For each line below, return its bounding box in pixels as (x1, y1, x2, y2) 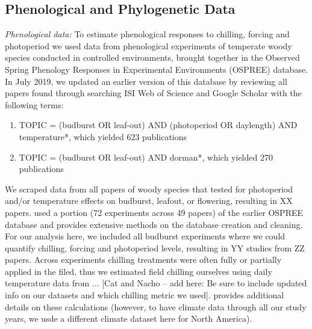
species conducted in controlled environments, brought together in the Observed (5, 51, 300, 64)
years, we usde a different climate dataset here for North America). (5, 312, 252, 325)
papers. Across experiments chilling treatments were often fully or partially (5, 253, 282, 266)
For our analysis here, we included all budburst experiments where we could (5, 230, 285, 242)
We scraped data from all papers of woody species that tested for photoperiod (5, 182, 293, 195)
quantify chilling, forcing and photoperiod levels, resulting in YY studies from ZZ (5, 241, 305, 254)
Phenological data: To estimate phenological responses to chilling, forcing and (5, 28, 290, 40)
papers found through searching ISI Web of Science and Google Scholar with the (5, 87, 302, 99)
